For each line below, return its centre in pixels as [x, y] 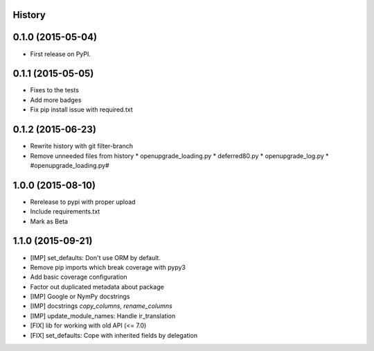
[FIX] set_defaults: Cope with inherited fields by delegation [114, 335]
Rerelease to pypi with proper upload [83, 202]
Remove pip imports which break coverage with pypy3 [108, 267]
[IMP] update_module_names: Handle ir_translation [103, 316]
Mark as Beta [49, 221]
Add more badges [56, 100]
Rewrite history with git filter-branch [82, 146]
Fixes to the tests [55, 90]
